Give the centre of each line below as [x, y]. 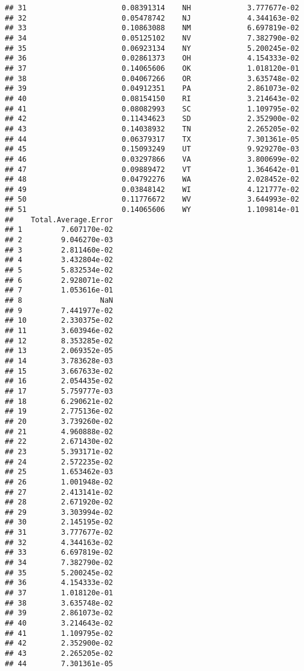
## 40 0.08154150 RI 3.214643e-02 [152, 98]
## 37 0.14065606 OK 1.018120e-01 [152, 68]
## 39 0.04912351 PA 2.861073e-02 [152, 89]
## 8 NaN [59, 301]
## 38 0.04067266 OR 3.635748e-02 [152, 78]
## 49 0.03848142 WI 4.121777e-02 [152, 189]
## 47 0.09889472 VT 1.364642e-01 [152, 169]
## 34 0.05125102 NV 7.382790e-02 [152, 38]
